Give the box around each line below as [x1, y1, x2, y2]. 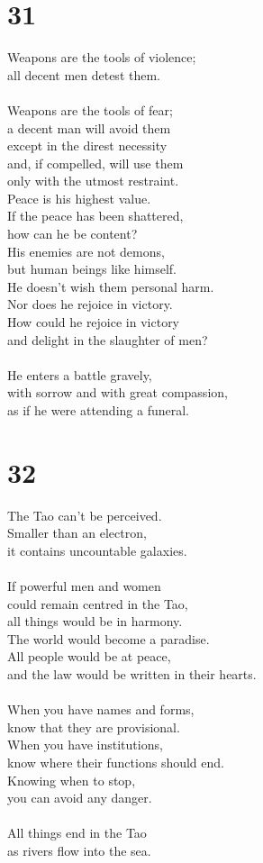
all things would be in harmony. [7, 612, 183, 631]
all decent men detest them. [7, 65, 160, 84]
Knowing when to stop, [7, 770, 136, 789]
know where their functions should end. [7, 753, 224, 772]
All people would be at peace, [7, 647, 171, 666]
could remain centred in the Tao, [7, 594, 188, 613]
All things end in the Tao [7, 823, 147, 842]
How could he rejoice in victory [7, 313, 180, 332]
